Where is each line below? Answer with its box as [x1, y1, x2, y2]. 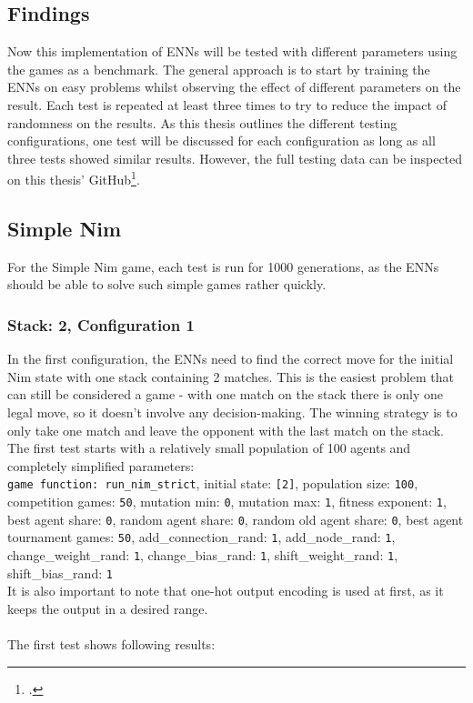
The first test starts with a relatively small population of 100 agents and [7, 438, 411, 457]
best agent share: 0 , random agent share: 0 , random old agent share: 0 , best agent [7, 509, 464, 528]
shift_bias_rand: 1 [7, 563, 113, 582]
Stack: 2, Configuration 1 [7, 313, 195, 336]
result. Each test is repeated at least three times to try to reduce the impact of [7, 95, 447, 114]
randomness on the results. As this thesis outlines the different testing [7, 113, 398, 132]
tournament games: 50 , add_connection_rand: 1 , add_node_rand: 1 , [7, 527, 396, 547]
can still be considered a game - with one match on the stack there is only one [7, 385, 444, 404]
